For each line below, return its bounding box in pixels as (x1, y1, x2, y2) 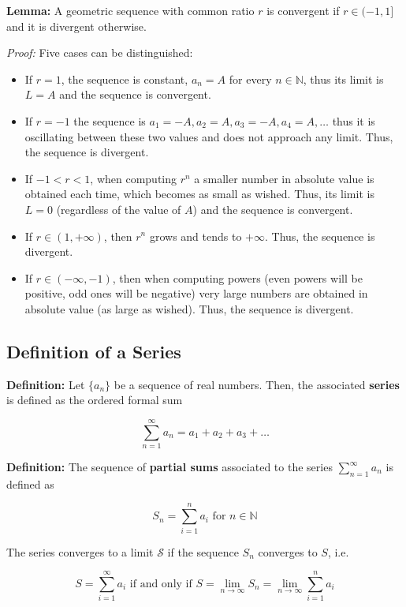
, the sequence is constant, (61, 70, 188, 87)
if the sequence (167, 543, 239, 560)
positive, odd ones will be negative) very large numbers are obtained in (24, 285, 368, 302)
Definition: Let (6, 376, 85, 392)
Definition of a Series (6, 339, 181, 363)
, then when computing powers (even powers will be (112, 269, 363, 286)
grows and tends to (149, 227, 242, 244)
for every (229, 70, 272, 87)
